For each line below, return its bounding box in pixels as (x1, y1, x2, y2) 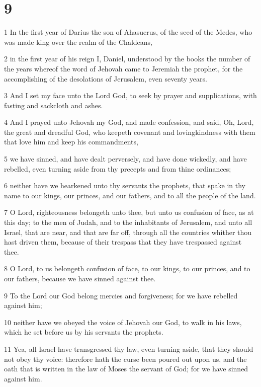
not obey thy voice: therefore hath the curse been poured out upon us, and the (4, 353, 247, 364)
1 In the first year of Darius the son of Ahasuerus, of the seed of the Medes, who (4, 27, 252, 37)
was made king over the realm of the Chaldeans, (4, 36, 152, 47)
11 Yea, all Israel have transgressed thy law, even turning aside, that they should (4, 343, 253, 354)
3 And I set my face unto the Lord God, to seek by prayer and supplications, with (4, 90, 257, 101)
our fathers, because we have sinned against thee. (4, 273, 156, 283)
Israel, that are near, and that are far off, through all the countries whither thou (4, 226, 252, 237)
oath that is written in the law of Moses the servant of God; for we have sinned (4, 363, 248, 374)
